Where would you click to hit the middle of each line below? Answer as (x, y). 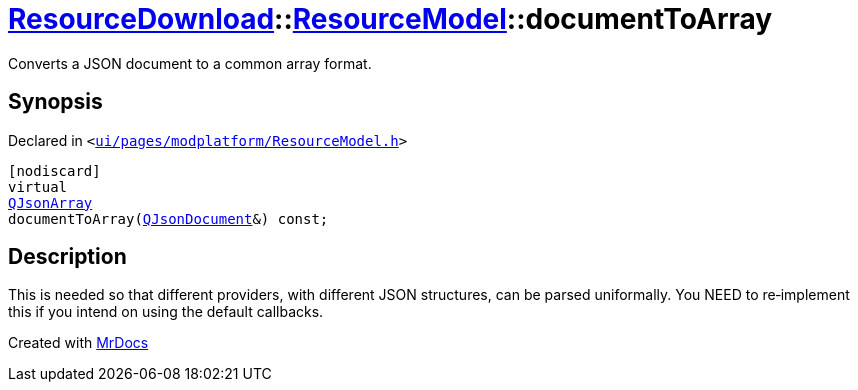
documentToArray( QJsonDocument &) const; (168, 218)
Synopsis (55, 102)
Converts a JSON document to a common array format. (190, 63)
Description (67, 257)
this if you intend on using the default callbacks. (166, 312)
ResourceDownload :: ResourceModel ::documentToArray (390, 19)
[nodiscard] (54, 170)
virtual (38, 186)
